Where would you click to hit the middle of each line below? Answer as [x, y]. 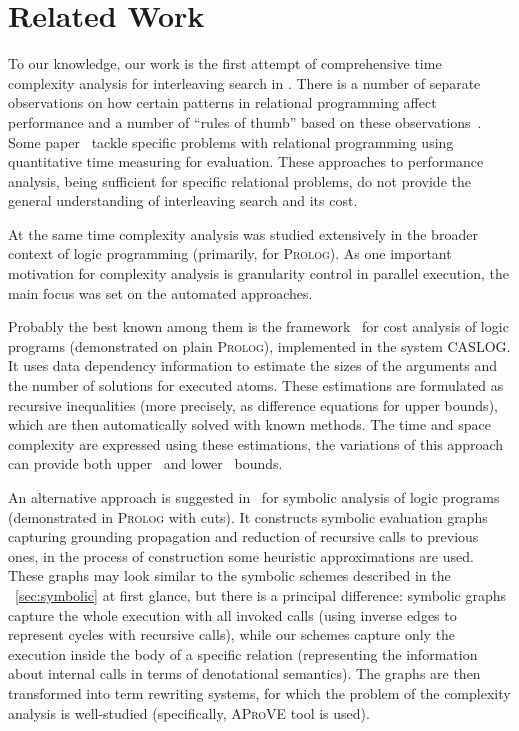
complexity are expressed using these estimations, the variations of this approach [256, 443]
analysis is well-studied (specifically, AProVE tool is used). [189, 712]
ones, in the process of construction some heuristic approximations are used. [241, 555]
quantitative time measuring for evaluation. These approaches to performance [246, 161]
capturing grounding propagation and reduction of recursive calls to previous [243, 536]
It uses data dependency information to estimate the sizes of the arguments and [252, 365]
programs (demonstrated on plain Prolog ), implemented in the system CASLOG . [259, 345]
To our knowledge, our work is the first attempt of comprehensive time [225, 63]
